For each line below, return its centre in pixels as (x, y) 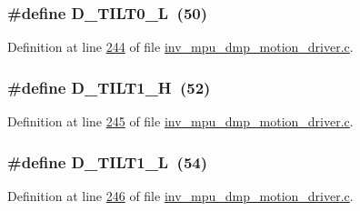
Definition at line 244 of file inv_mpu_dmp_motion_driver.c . (180, 47)
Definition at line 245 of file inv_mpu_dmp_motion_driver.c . (180, 121)
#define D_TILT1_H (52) (109, 87)
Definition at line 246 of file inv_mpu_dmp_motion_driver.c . (180, 195)
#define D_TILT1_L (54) (108, 161)
